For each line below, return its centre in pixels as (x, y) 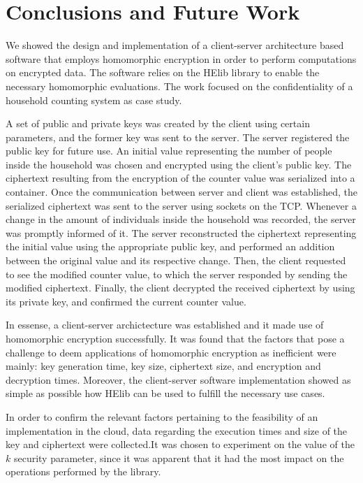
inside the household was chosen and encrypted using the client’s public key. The (179, 164)
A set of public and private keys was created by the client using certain (158, 123)
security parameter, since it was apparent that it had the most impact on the (179, 457)
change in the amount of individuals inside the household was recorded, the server (181, 219)
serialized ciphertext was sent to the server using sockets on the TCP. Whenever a (181, 205)
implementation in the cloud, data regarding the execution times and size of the (177, 430)
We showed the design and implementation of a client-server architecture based (175, 45)
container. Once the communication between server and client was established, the (181, 192)
